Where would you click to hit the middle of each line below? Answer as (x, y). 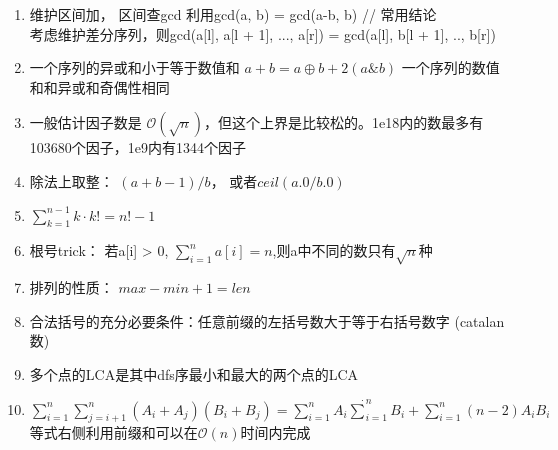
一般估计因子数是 (85, 122)
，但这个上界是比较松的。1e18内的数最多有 (343, 122)
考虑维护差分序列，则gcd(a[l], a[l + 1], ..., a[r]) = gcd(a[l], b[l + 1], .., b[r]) (262, 33)
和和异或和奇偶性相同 (99, 86)
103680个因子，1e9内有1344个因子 (138, 147)
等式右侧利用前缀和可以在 (113, 432)
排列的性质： (71, 287)
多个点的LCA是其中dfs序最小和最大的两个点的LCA (194, 373)
